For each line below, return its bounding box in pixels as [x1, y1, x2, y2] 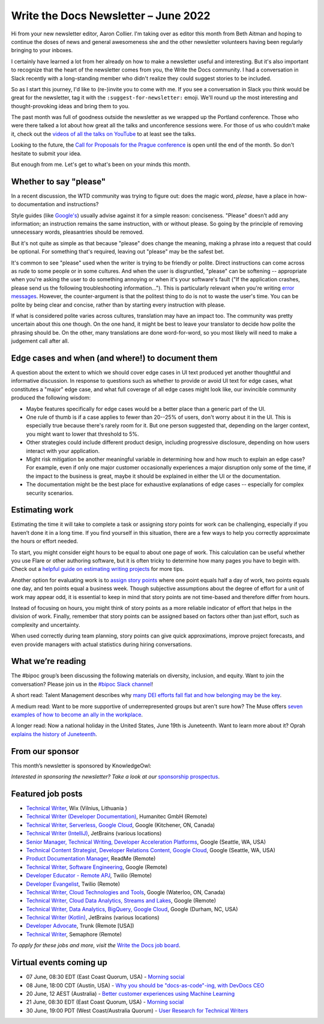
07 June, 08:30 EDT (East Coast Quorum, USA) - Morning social [26, 974, 185, 981]
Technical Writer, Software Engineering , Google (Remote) [26, 863, 168, 871]
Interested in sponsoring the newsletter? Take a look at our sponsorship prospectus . [11, 773, 220, 781]
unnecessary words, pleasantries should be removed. [11, 228, 144, 236]
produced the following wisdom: [11, 394, 91, 401]
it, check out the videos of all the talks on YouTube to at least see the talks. [11, 130, 196, 138]
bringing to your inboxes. [11, 47, 73, 54]
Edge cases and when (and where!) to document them [11, 353, 218, 363]
